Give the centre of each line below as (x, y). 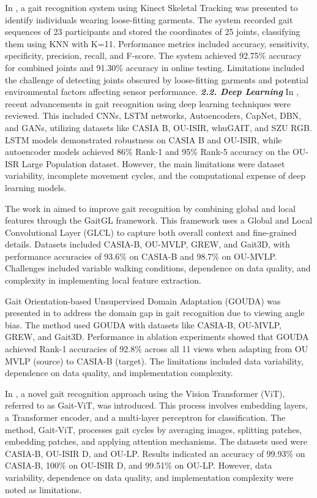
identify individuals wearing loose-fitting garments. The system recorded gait (149, 19)
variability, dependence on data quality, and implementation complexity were (149, 477)
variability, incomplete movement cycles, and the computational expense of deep (155, 175)
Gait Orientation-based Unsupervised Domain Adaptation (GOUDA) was (143, 300)
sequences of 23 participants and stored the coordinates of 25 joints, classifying (153, 32)
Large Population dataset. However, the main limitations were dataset (153, 163)
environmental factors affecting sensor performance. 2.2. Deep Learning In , (152, 92)
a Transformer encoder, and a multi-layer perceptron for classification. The (145, 417)
